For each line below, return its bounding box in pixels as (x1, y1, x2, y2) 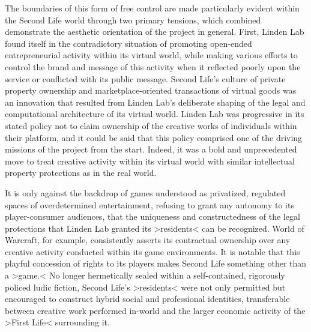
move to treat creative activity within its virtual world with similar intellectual (5, 154, 295, 167)
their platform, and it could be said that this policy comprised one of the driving (5, 131, 303, 143)
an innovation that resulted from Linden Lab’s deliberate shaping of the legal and (5, 95, 306, 108)
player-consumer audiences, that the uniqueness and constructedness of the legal (5, 210, 300, 223)
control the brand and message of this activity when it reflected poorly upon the (5, 60, 301, 73)
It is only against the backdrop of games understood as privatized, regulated (5, 186, 286, 199)
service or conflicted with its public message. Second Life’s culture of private (5, 72, 286, 85)
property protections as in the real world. (5, 166, 157, 179)
